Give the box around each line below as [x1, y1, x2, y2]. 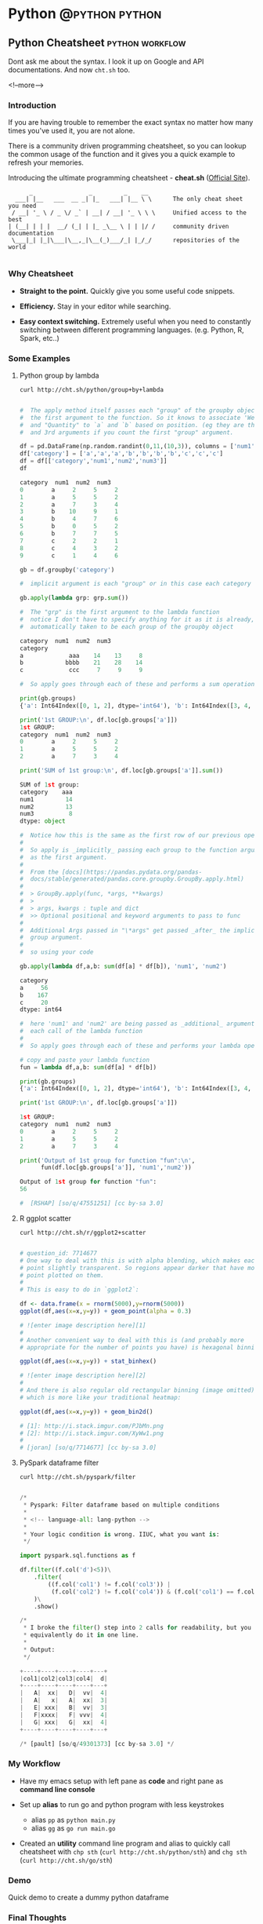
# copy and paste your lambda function [19, 1056, 150, 1064]
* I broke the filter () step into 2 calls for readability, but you [23, 1624, 252, 1632]
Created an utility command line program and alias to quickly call [19, 1838, 231, 1848]
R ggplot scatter [19, 1214, 72, 1223]
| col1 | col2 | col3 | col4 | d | [19, 1674, 108, 1682]
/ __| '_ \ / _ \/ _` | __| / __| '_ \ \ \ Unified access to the [11, 209, 247, 217]
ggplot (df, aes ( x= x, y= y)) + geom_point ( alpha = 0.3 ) [19, 1308, 192, 1316]
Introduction [8, 100, 56, 111]
